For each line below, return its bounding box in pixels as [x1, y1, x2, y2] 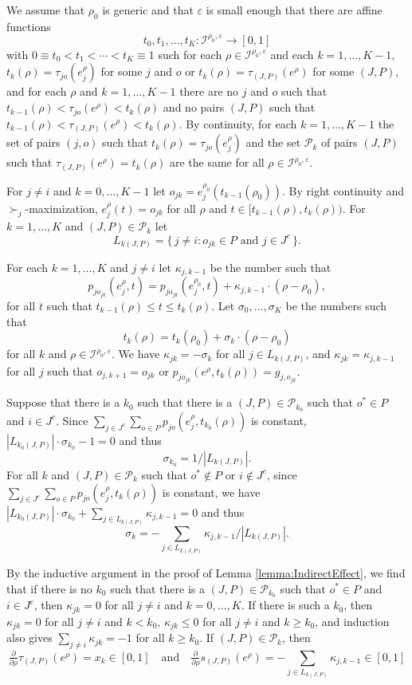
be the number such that [210, 259, 332, 276]
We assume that [6, 2, 85, 18]
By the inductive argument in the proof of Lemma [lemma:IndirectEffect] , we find [6, 564, 406, 581]
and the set [245, 134, 301, 151]
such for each [158, 45, 222, 62]
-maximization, [25, 199, 98, 216]
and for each [6, 83, 67, 100]
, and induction [315, 612, 390, 629]
